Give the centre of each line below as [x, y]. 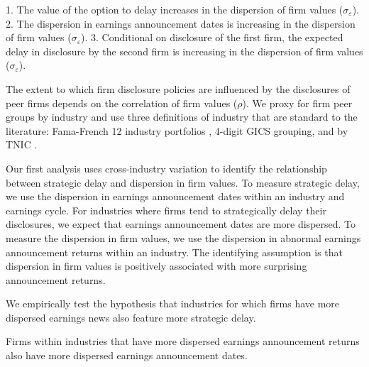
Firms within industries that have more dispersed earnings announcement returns [183, 341]
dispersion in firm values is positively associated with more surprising [156, 266]
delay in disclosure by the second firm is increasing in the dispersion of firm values [184, 51]
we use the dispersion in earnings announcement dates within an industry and [175, 196]
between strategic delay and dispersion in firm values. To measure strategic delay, [183, 182]
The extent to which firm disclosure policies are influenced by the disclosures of [178, 88]
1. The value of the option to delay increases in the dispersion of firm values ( [175, 9]
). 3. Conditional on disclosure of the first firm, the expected [212, 37]
